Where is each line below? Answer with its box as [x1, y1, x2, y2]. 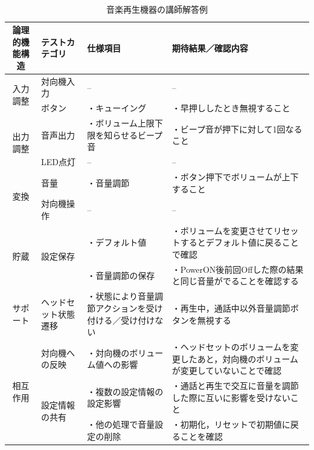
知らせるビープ [104, 128, 163, 141]
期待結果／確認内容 [171, 41, 248, 54]
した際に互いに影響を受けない [171, 391, 290, 403]
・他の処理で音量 [87, 418, 155, 430]
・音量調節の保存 [87, 269, 155, 281]
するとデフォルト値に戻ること [180, 236, 299, 249]
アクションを [95, 301, 146, 314]
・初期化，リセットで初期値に [171, 418, 290, 430]
